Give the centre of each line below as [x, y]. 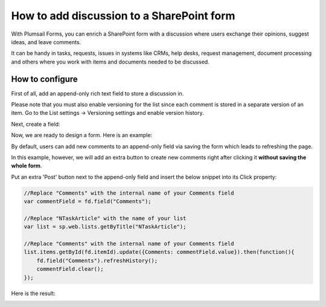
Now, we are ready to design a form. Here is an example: [82, 135]
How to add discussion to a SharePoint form [123, 16]
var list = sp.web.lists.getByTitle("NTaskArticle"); [105, 227]
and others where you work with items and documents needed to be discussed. [110, 62]
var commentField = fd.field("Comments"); [88, 202]
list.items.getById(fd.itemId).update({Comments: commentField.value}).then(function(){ [159, 252]
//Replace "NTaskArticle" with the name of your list [105, 218]
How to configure [44, 79]
